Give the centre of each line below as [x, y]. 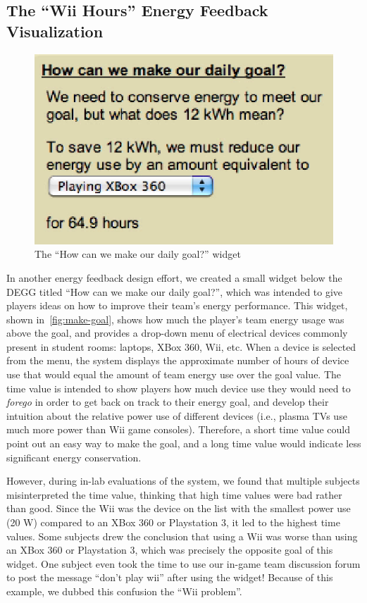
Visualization [55, 31]
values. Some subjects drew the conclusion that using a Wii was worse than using [182, 536]
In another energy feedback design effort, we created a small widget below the [174, 277]
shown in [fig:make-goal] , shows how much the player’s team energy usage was [175, 319]
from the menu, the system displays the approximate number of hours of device [178, 360]
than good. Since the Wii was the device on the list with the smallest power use [179, 508]
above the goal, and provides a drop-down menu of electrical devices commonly [177, 333]
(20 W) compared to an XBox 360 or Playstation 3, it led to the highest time [173, 522]
